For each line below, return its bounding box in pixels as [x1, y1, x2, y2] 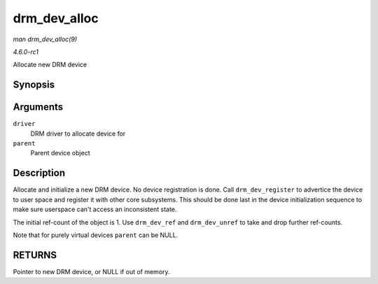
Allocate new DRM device [13, 60, 87, 69]
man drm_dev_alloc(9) [13, 35, 77, 43]
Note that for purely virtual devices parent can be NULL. [13, 231, 178, 239]
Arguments [13, 101, 64, 113]
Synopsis [13, 79, 55, 91]
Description [13, 167, 66, 179]
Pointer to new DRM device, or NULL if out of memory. [13, 267, 171, 276]
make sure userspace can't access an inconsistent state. [13, 205, 177, 213]
